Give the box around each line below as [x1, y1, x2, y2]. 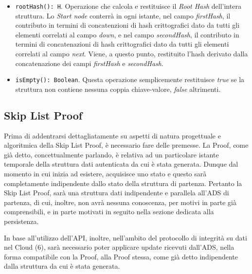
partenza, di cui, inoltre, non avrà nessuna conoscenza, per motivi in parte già [4, 197, 237, 207]
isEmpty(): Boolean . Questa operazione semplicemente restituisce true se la [15, 74, 245, 85]
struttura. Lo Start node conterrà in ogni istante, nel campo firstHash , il [15, 10, 231, 20]
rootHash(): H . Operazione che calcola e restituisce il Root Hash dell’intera [15, 1, 241, 11]
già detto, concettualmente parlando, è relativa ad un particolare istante [4, 149, 219, 159]
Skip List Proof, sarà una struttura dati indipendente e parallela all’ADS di [4, 188, 229, 198]
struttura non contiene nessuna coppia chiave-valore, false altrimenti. [15, 84, 221, 94]
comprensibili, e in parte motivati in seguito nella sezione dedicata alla [4, 206, 214, 217]
